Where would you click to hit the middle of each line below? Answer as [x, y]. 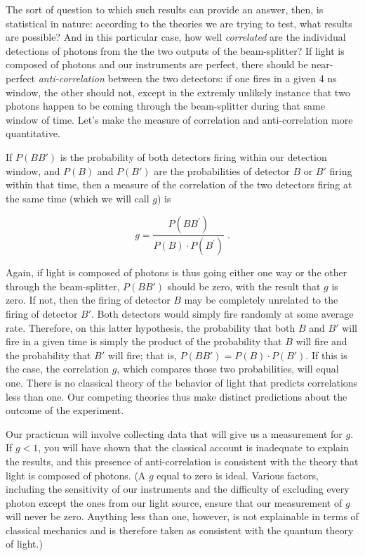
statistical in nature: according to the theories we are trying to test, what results [179, 23]
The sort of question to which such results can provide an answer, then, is [165, 9]
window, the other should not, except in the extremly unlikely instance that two [178, 92]
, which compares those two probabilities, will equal [228, 369]
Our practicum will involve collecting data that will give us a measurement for [174, 433]
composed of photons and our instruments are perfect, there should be [157, 64]
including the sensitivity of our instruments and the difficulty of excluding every [178, 489]
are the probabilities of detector [222, 170]
